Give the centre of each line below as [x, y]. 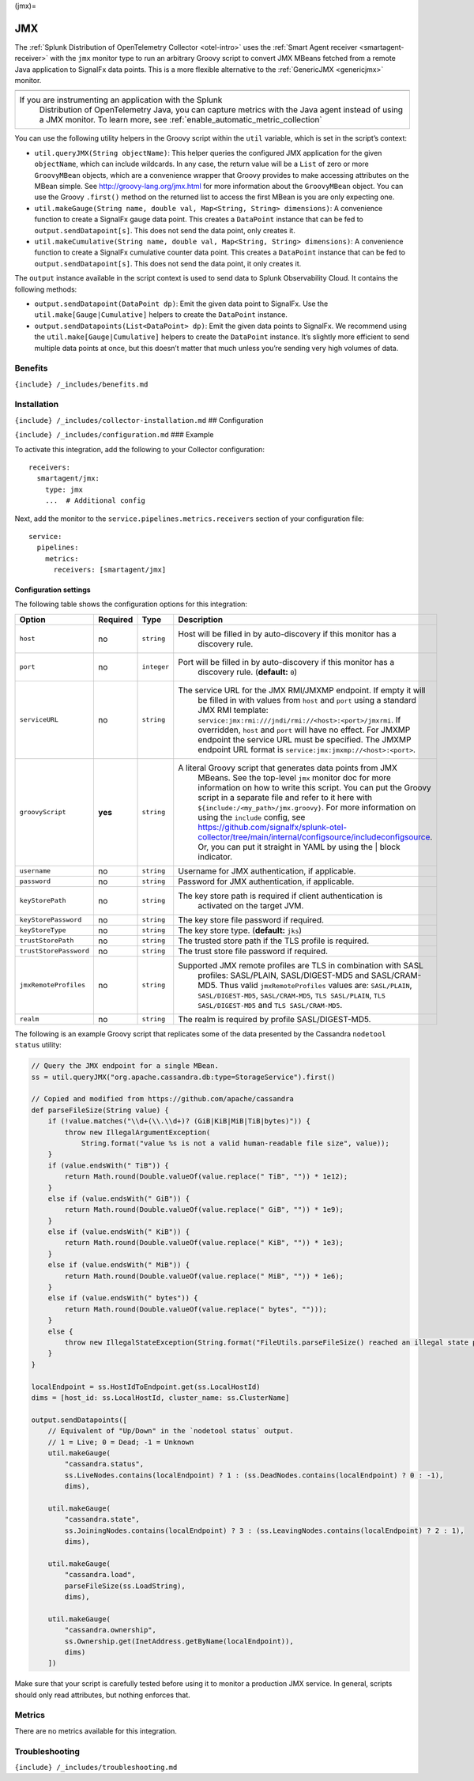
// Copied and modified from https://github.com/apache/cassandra [162, 1099]
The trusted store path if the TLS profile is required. [274, 941]
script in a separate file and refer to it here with [285, 797]
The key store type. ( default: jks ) [240, 930]
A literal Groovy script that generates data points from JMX [288, 768]
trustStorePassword [55, 951]
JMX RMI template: [233, 710]
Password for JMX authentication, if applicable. [266, 881]
